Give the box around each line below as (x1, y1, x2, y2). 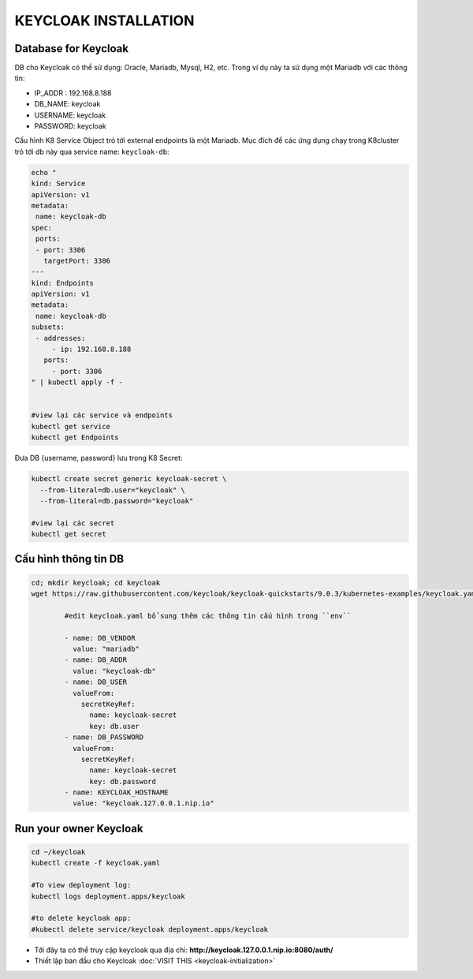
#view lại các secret (31, 518, 115, 528)
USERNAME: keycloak (34, 110, 106, 120)
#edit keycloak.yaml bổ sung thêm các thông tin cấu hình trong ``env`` (64, 611, 352, 620)
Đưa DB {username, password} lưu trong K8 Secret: (14, 454, 183, 463)
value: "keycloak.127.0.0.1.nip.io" (72, 799, 214, 808)
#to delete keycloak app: (31, 914, 132, 923)
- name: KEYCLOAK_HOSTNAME (64, 788, 169, 797)
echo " (31, 168, 57, 177)
